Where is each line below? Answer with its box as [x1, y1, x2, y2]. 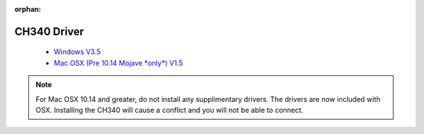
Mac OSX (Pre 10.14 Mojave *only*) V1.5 [53, 58, 184, 67]
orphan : [14, 5, 42, 13]
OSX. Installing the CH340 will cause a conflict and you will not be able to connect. [35, 105, 304, 114]
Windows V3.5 [53, 47, 101, 56]
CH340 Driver [14, 24, 84, 38]
